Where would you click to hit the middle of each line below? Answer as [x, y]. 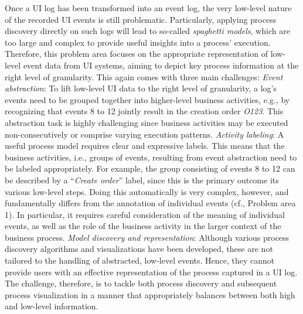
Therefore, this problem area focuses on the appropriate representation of [137, 54]
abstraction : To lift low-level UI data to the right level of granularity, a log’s [141, 88]
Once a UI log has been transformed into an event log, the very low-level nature [148, 8]
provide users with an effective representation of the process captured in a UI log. [151, 272]
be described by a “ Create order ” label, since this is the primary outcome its [142, 180]
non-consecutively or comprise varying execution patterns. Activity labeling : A [144, 134]
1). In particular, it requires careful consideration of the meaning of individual [145, 214]
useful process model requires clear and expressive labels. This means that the [145, 146]
